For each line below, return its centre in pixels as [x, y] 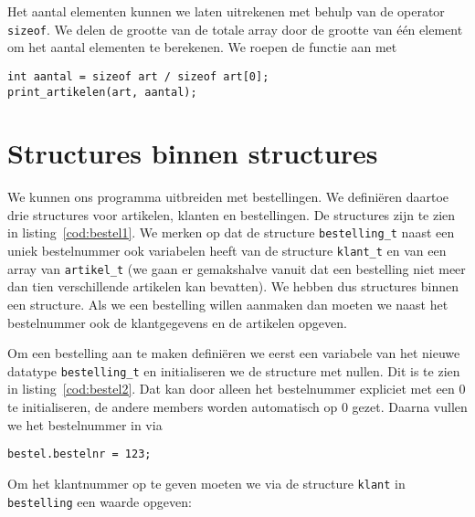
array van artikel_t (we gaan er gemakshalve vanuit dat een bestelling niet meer [237, 268]
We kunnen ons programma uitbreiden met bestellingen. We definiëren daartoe [228, 197]
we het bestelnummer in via [85, 424]
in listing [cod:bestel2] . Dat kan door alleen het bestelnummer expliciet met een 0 [237, 389]
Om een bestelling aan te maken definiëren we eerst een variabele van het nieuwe [234, 353]
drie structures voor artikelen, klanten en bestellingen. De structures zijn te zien [232, 214]
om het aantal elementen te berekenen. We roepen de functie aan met [202, 47]
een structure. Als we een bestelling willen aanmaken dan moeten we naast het [228, 305]
